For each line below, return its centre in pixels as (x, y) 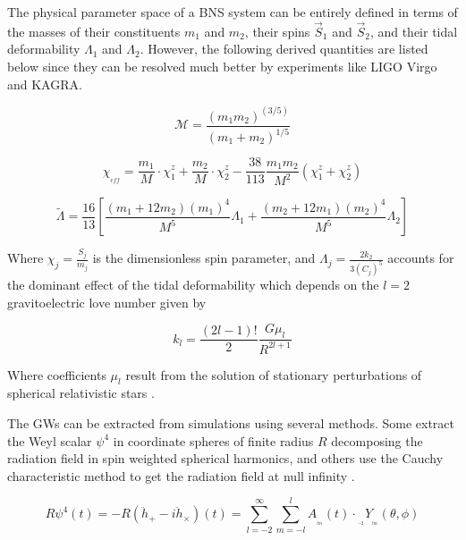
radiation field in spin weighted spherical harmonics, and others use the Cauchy (225, 458)
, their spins (277, 31)
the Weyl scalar (50, 440)
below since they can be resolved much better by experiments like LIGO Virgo (222, 66)
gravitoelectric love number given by (107, 302)
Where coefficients (57, 374)
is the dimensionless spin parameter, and (204, 258)
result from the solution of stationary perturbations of (274, 374)
